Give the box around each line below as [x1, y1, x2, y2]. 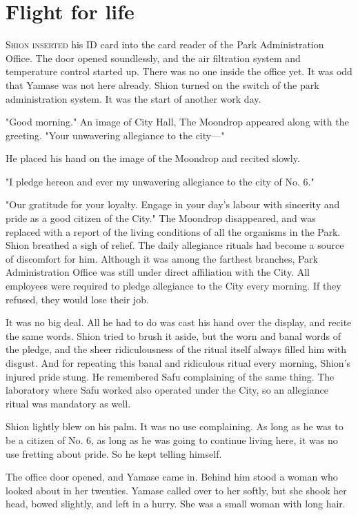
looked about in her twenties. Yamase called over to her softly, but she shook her [6, 483, 347, 497]
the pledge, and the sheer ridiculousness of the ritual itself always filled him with [6, 342, 347, 356]
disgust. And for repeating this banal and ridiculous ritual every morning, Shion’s [6, 356, 351, 370]
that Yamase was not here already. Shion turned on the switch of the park [6, 77, 319, 92]
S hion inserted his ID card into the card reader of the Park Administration [6, 37, 324, 52]
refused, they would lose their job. [6, 292, 149, 306]
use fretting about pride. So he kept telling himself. [6, 446, 222, 461]
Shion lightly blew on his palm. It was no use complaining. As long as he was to [6, 419, 344, 434]
